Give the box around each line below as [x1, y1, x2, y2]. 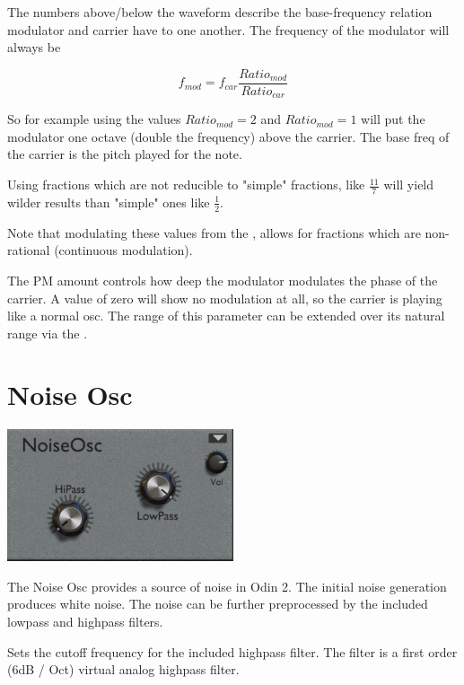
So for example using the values [7, 110, 181, 128]
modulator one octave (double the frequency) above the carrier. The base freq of [7, 127, 450, 145]
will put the [361, 110, 425, 128]
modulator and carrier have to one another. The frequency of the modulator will [7, 20, 450, 39]
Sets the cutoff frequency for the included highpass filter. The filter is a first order [7, 642, 458, 661]
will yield [383, 175, 434, 194]
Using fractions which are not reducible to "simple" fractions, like [7, 175, 365, 194]
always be [7, 38, 61, 57]
